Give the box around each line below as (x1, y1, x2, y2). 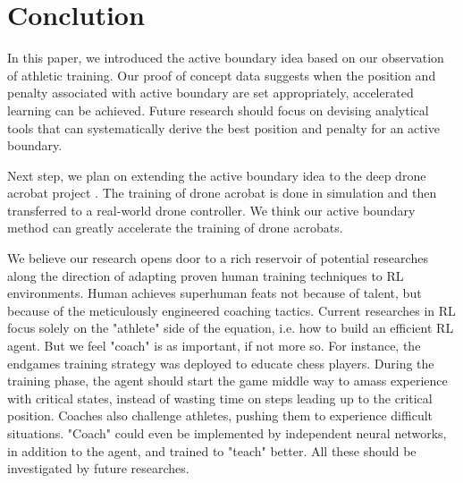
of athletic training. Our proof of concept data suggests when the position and (7, 65, 436, 84)
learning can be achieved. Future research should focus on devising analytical (7, 100, 429, 119)
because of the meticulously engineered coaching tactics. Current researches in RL (7, 301, 456, 319)
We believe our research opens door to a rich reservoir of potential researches (7, 249, 428, 267)
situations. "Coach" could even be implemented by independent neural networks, (7, 424, 447, 442)
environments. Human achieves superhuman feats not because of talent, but (7, 284, 422, 302)
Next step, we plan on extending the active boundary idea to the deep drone (7, 165, 426, 184)
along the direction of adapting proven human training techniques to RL (7, 266, 404, 284)
